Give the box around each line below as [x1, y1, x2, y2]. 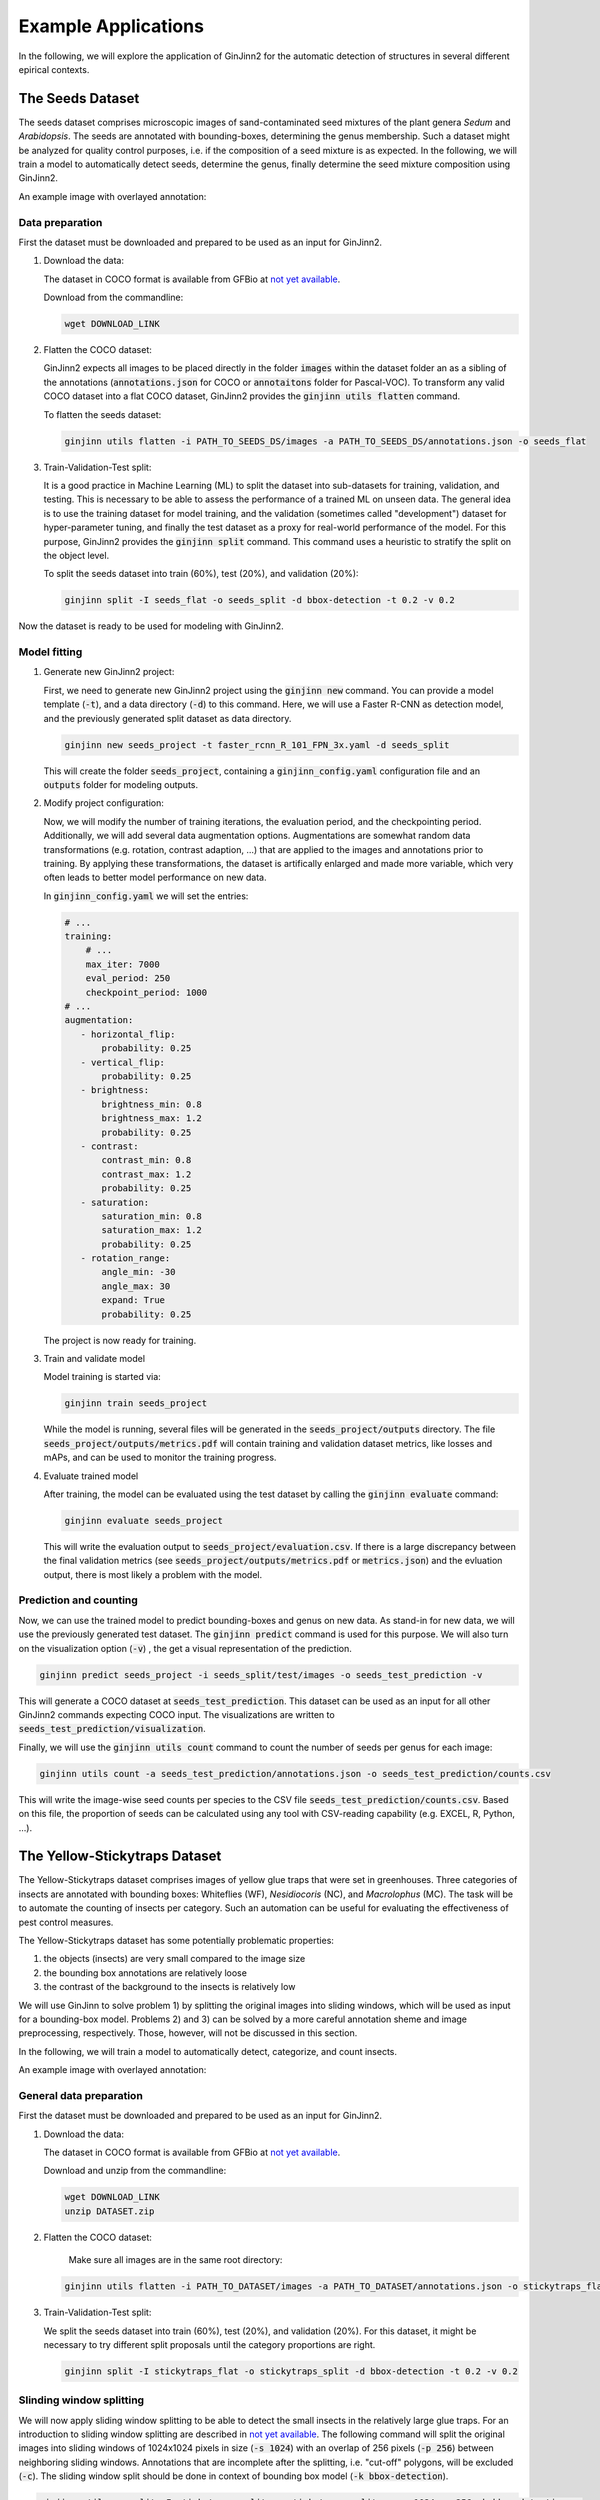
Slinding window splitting [18, 2393, 145, 2407]
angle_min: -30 [101, 1266, 176, 1278]
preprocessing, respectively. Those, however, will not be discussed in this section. [18, 2027, 358, 2039]
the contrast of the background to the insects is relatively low [43, 1981, 296, 1993]
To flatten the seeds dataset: [43, 408, 162, 420]
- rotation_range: [80, 1253, 171, 1264]
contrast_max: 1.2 [101, 1168, 192, 1180]
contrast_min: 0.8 [101, 1155, 192, 1166]
